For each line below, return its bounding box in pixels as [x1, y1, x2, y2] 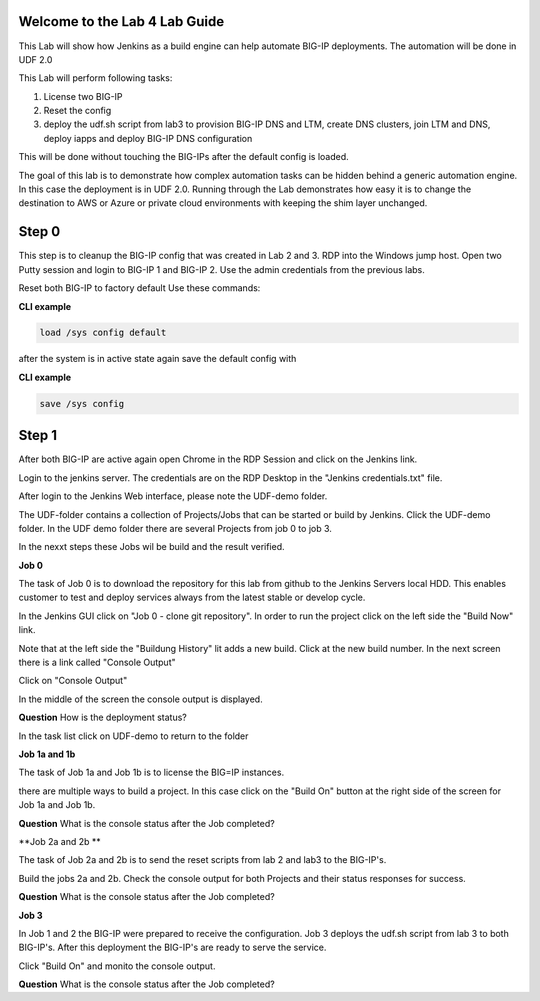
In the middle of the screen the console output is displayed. [18, 693, 264, 705]
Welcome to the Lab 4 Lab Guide [18, 13, 225, 30]
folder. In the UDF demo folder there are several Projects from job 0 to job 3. [18, 522, 332, 534]
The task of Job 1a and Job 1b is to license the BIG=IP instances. [18, 766, 285, 779]
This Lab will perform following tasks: [18, 72, 173, 84]
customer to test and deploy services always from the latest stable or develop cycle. [18, 591, 366, 604]
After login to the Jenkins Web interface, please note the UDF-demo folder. [18, 490, 328, 502]
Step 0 [18, 223, 61, 240]
